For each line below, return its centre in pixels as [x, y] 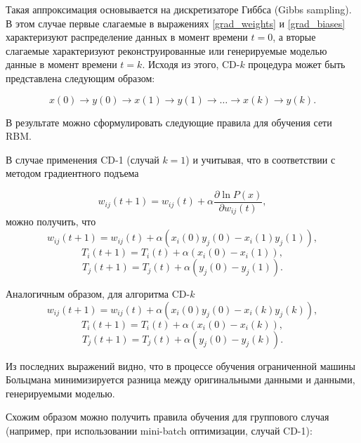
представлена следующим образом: [80, 78]
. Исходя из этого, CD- [191, 64]
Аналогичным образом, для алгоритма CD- [98, 294]
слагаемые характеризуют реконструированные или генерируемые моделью [166, 50]
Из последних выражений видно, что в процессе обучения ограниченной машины [180, 365]
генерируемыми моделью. [60, 393]
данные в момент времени [61, 64]
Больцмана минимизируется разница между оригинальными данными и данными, [180, 379]
